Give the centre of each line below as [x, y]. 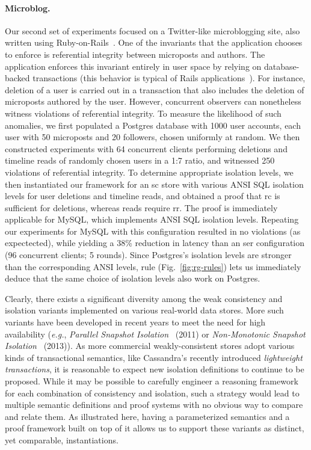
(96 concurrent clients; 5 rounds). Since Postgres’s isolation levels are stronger [148, 255]
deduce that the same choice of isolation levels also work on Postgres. [133, 278]
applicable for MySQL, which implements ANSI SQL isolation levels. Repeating [152, 219]
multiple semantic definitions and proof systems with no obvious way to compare [154, 405]
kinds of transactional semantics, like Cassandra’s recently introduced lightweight [154, 357]
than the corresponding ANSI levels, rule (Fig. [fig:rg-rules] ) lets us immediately [153, 266]
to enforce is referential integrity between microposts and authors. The [135, 54]
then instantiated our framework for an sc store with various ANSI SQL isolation [154, 184]
